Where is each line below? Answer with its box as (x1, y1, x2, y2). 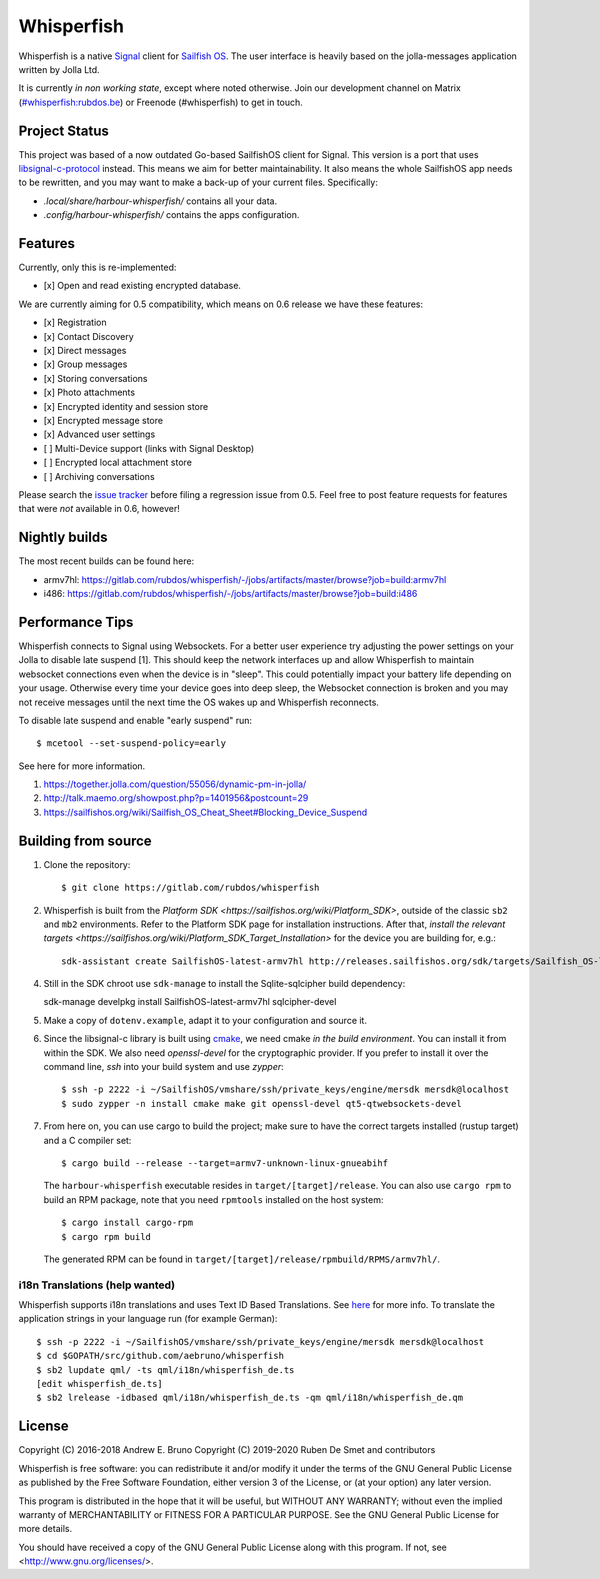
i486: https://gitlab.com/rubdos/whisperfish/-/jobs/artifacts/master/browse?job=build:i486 (43, 588, 418, 600)
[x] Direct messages (43, 345, 127, 357)
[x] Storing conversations (43, 372, 148, 384)
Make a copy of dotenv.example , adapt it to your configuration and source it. (43, 1014, 367, 1026)
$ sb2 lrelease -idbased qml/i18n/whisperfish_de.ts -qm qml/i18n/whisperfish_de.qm (36, 1392, 464, 1404)
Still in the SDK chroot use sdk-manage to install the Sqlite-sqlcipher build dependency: (43, 978, 406, 990)
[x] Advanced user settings (43, 428, 156, 440)
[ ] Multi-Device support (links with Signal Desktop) (43, 442, 255, 454)
